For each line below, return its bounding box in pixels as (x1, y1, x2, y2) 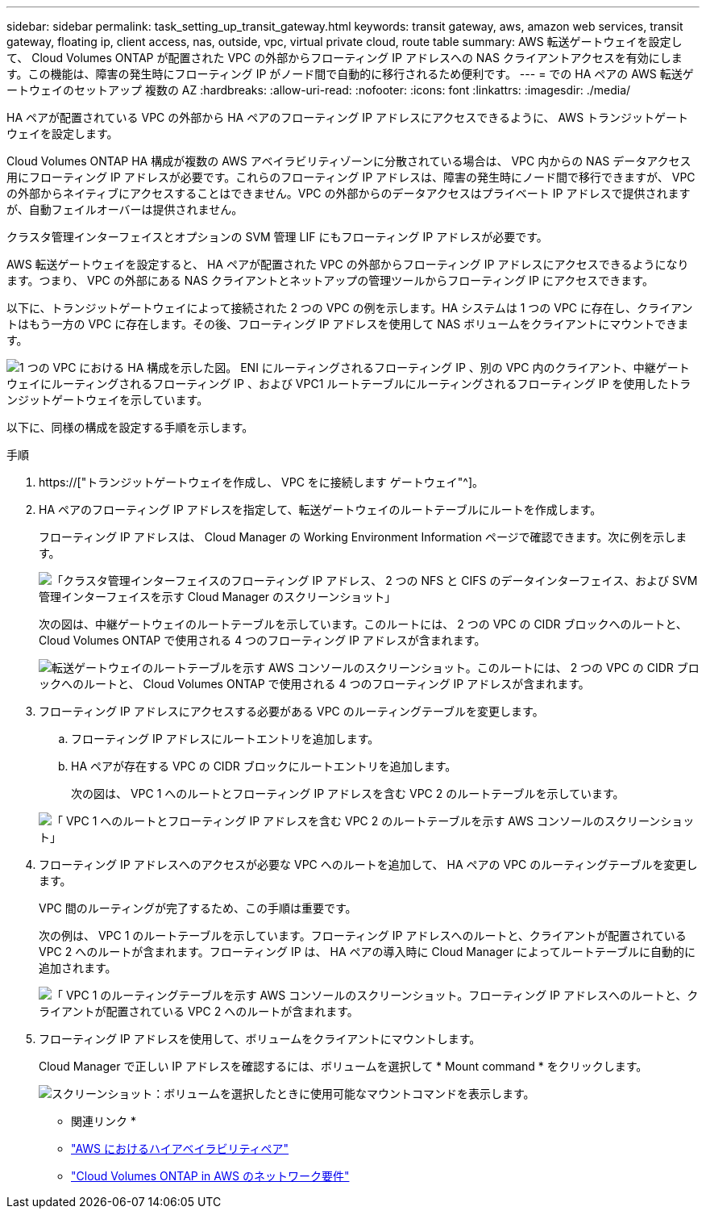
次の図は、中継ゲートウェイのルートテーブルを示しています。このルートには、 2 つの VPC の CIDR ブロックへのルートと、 (39, 617, 687, 631)
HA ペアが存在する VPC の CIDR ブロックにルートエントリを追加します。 (71, 759, 457, 773)
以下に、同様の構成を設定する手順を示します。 (6, 420, 254, 434)
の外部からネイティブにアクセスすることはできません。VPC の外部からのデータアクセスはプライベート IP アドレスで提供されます (6, 186, 691, 200)
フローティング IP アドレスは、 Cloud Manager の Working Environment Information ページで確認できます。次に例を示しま (39, 530, 687, 544)
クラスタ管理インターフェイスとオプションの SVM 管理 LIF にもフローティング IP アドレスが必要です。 (6, 230, 548, 244)
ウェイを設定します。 (6, 127, 118, 140)
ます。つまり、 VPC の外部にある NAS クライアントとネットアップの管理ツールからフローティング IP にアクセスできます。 (6, 273, 654, 287)
